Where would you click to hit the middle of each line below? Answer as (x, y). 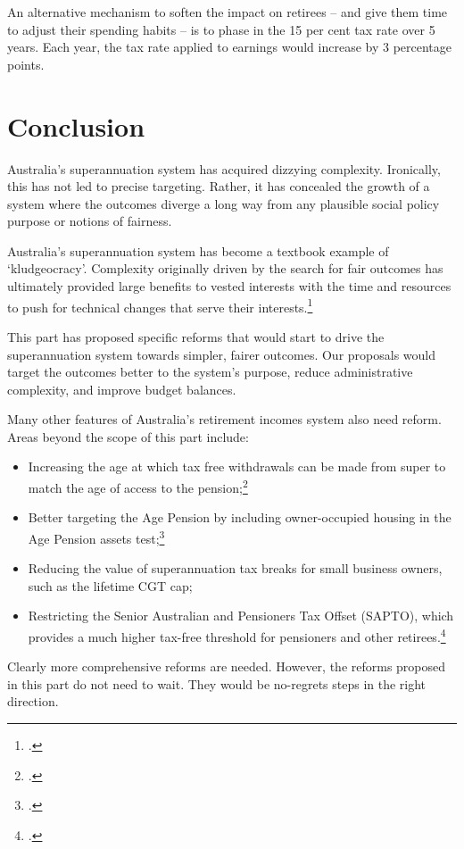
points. (26, 64)
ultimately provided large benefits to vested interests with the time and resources (229, 286)
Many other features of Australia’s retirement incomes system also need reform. (224, 419)
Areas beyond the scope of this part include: (128, 436)
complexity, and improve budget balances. (122, 389)
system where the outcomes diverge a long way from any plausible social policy (224, 203)
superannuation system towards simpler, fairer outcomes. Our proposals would (222, 354)
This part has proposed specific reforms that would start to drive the (196, 336)
